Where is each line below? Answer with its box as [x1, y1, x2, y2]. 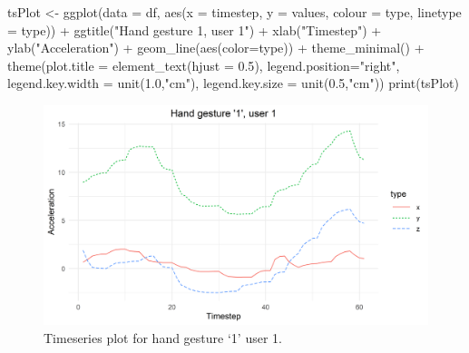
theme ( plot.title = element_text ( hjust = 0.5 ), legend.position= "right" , [7, 55, 400, 74]
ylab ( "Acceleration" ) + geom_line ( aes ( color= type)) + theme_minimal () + [7, 38, 425, 57]
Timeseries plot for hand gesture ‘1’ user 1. [44, 328, 282, 347]
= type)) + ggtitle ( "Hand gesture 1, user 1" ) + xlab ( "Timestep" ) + [7, 20, 382, 39]
